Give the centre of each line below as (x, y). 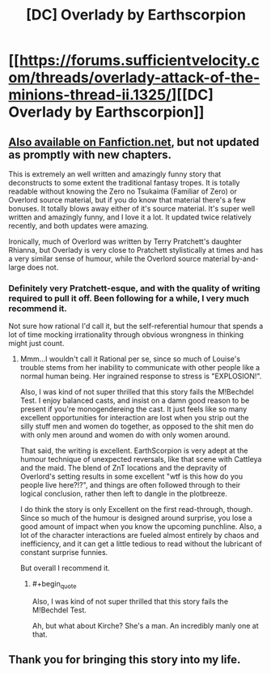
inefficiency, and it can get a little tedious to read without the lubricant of (141, 544)
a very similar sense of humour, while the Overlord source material (119, 258)
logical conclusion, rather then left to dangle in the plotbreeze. (124, 494)
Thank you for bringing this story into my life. (125, 660)
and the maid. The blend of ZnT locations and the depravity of (123, 468)
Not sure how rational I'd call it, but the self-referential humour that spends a (136, 326)
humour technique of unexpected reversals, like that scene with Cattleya (141, 459)
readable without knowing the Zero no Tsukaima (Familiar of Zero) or (123, 191)
